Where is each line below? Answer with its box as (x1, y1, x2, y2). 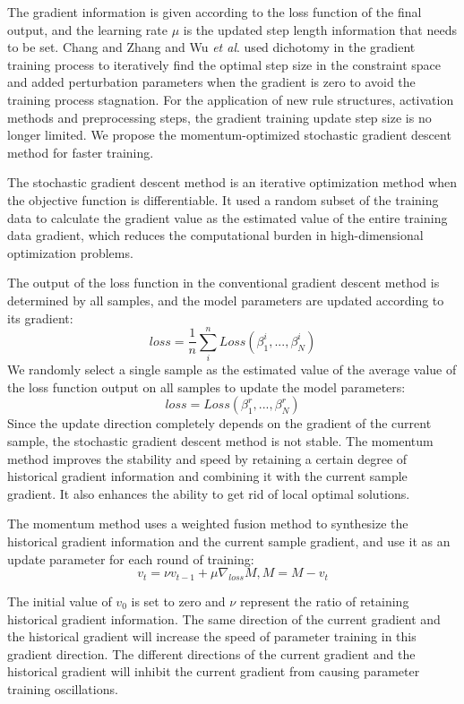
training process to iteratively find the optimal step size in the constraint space (7, 55, 441, 73)
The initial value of (7, 591, 112, 610)
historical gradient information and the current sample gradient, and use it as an (7, 531, 451, 550)
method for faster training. (7, 142, 154, 161)
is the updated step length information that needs (183, 20, 457, 39)
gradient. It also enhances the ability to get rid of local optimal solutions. (7, 484, 410, 502)
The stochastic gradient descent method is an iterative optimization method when (7, 173, 458, 192)
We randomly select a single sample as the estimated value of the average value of (7, 360, 457, 379)
